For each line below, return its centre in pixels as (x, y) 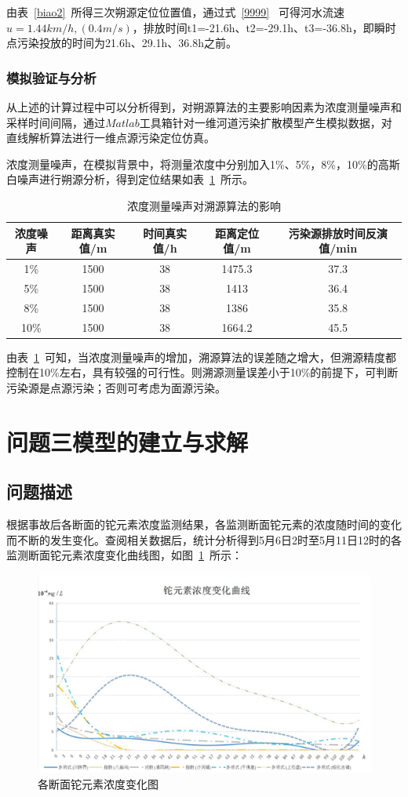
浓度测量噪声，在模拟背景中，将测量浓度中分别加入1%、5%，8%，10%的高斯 (203, 164)
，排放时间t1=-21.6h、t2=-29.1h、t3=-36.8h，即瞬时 (264, 27)
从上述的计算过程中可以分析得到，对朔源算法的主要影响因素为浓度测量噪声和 (204, 107)
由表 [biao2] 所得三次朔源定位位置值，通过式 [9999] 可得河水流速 (175, 12)
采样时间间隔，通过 (56, 122)
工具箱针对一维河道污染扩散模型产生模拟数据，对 (266, 122)
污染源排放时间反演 (338, 233)
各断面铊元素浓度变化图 (98, 783)
